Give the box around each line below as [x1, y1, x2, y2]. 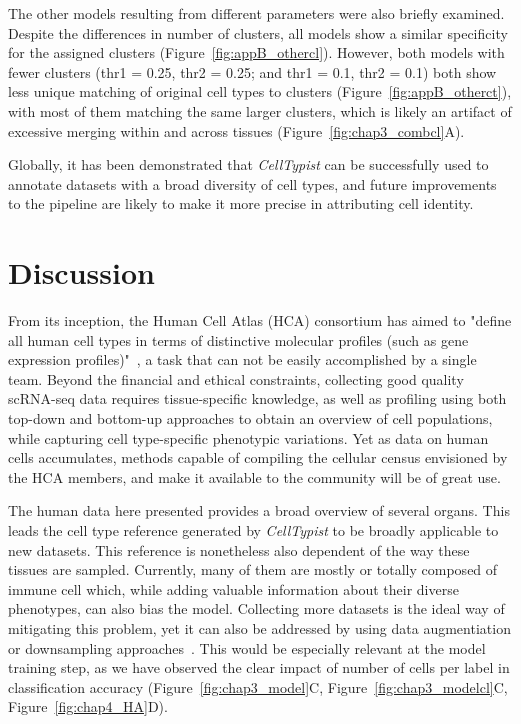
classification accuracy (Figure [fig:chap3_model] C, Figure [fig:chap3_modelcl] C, [8, 676, 508, 697]
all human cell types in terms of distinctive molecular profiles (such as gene [8, 329, 469, 350]
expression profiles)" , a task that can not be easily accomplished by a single [8, 349, 477, 370]
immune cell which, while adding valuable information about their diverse [8, 578, 459, 599]
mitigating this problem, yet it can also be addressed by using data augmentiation [8, 617, 511, 638]
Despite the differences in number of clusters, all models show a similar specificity [8, 22, 508, 43]
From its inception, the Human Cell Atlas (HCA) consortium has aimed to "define [8, 310, 512, 331]
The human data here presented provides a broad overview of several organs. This [8, 500, 510, 521]
